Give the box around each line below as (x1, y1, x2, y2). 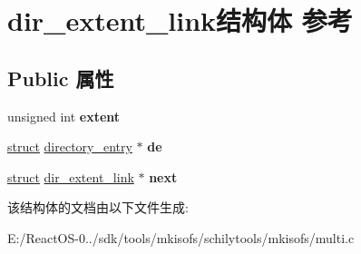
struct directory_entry (7, 137, 132, 156)
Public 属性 (7, 63, 114, 92)
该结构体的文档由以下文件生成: (7, 198, 189, 217)
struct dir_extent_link (7, 167, 134, 186)
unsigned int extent (7, 106, 121, 125)
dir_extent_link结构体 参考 (7, 2, 353, 39)
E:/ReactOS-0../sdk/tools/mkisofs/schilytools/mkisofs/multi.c (7, 228, 355, 247)
